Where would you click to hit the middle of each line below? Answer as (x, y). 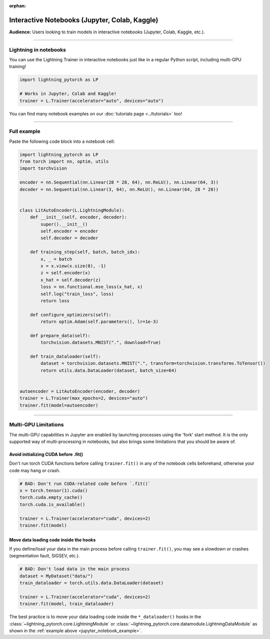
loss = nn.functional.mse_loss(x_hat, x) (92, 287)
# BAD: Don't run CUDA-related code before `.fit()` (85, 483)
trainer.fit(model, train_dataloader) (67, 604)
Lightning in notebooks (38, 50)
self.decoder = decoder (69, 238)
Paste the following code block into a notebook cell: (62, 141)
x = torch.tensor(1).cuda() (54, 491)
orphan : (18, 6)
